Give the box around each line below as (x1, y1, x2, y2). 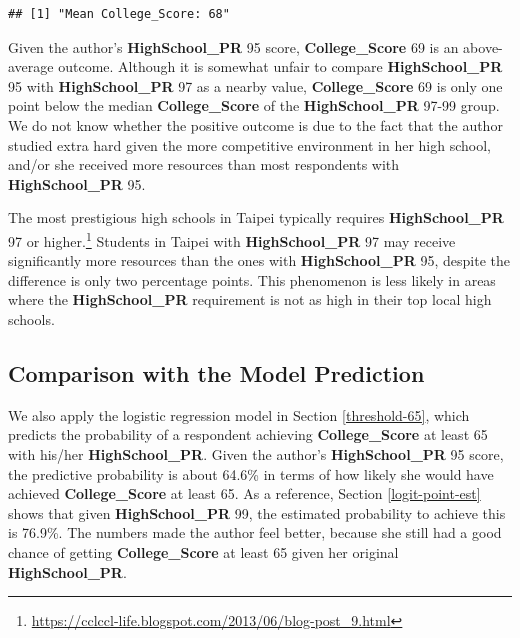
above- (463, 36, 503, 57)
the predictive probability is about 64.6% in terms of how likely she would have (8, 463, 494, 484)
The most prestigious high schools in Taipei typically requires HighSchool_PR (8, 207, 504, 228)
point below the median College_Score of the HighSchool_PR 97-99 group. (8, 95, 500, 116)
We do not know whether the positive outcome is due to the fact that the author (8, 114, 503, 135)
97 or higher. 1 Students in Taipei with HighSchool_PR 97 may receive (8, 227, 456, 251)
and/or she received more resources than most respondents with (8, 154, 400, 175)
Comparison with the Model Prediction (8, 357, 425, 388)
